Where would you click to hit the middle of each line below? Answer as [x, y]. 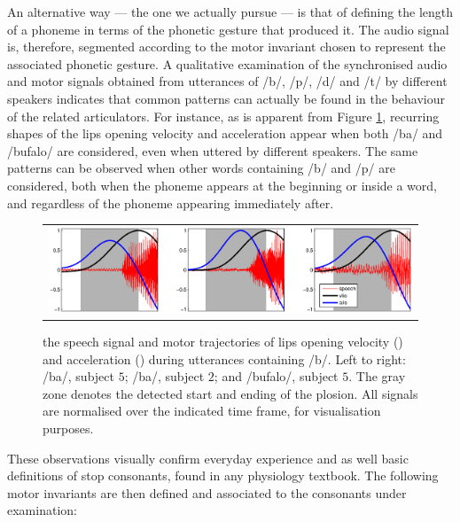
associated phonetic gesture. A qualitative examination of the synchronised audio [227, 63]
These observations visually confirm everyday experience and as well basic [208, 458]
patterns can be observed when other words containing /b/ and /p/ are [201, 168]
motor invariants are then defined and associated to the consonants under [207, 492]
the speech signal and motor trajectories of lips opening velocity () [223, 341]
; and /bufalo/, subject [276, 376]
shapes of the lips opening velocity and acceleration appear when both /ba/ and [225, 133]
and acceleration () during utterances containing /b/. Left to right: [224, 358]
